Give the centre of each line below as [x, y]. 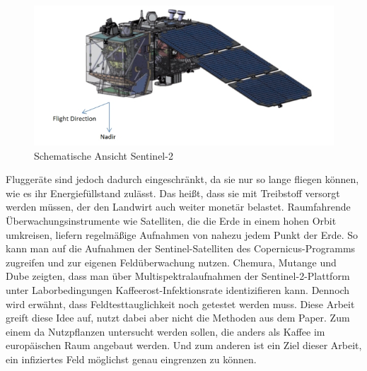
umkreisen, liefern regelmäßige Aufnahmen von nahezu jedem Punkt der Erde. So [182, 234]
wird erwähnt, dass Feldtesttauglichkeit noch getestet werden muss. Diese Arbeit [180, 304]
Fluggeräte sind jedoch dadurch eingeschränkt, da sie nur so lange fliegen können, [182, 179]
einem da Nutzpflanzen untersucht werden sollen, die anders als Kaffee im [165, 331]
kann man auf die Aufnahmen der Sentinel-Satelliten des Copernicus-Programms [181, 248]
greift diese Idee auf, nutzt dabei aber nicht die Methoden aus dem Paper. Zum [178, 318]
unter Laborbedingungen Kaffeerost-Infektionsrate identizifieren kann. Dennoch [178, 289]
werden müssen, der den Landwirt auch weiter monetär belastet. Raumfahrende [178, 207]
